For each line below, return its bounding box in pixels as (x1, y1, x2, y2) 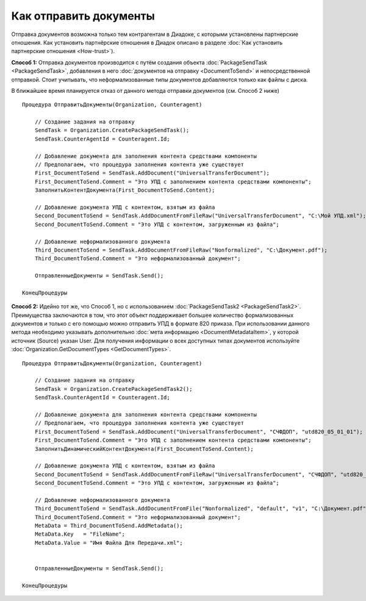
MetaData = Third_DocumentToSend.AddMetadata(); (34, 522, 183, 530)
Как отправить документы (11, 9, 155, 23)
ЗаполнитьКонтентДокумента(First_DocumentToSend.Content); (34, 187, 215, 194)
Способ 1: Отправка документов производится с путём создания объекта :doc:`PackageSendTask (11, 59, 268, 66)
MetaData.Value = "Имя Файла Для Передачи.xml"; (34, 539, 183, 546)
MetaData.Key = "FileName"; (34, 531, 125, 537)
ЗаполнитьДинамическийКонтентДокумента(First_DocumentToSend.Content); (34, 445, 254, 452)
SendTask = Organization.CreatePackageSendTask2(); (34, 385, 193, 392)
